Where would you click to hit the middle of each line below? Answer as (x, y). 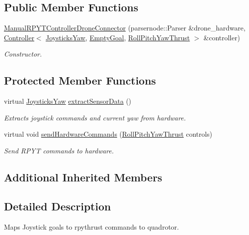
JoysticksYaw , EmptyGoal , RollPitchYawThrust (118, 37)
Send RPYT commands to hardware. (59, 150)
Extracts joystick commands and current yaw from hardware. (95, 117)
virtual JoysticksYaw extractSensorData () (68, 101)
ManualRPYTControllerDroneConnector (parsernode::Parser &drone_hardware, (125, 28)
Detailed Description (58, 206)
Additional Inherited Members (83, 177)
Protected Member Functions (80, 80)
